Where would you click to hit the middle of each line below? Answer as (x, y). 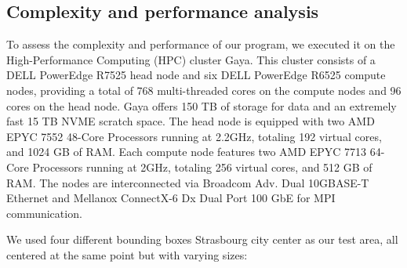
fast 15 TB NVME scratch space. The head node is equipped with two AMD (191, 121)
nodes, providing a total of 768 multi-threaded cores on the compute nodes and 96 (204, 90)
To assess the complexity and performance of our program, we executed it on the (201, 44)
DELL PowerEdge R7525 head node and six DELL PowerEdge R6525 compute (196, 75)
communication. (44, 213)
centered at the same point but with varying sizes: (127, 254)
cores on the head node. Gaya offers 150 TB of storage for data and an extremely (202, 105)
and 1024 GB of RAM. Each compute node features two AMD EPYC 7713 (187, 152)
